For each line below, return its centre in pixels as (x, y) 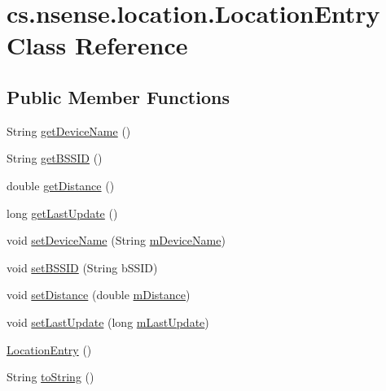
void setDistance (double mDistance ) (99, 295)
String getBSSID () (55, 158)
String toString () (50, 377)
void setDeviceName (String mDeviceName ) (116, 240)
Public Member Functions (118, 96)
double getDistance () (61, 185)
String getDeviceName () (69, 130)
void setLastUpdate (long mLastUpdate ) (108, 321)
